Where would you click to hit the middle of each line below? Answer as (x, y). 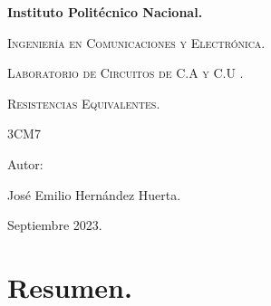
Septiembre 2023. (55, 225)
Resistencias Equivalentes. (84, 103)
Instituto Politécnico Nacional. (105, 12)
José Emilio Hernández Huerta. (94, 194)
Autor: (25, 163)
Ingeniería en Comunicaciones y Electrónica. (136, 42)
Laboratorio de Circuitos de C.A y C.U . (126, 73)
